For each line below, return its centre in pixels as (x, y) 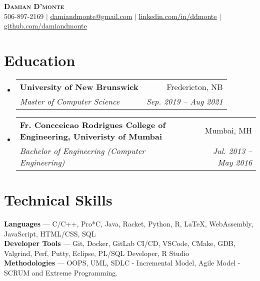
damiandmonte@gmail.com (91, 16)
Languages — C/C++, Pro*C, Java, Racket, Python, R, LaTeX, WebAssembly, (129, 224)
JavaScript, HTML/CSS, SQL (50, 233)
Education (40, 60)
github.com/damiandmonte (45, 26)
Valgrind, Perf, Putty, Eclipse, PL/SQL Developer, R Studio (97, 253)
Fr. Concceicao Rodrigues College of (93, 124)
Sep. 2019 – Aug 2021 (184, 101)
